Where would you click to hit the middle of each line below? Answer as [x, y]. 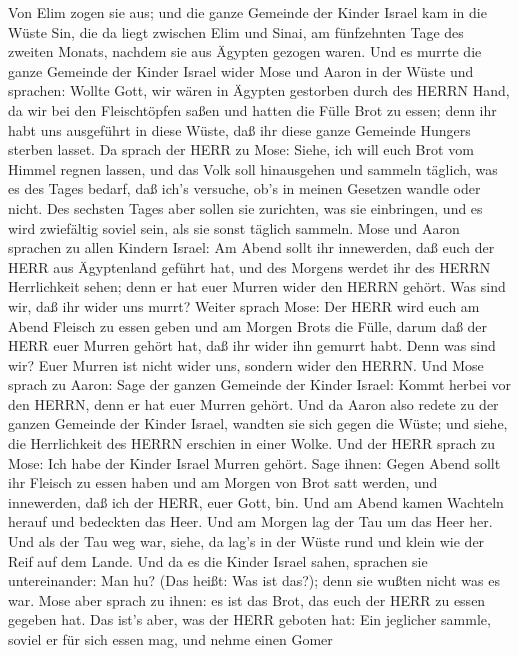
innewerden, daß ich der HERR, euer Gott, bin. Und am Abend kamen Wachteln [256, 501]
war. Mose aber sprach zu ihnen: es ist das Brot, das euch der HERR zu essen [247, 599]
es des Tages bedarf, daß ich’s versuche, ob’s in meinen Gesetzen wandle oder [244, 188]
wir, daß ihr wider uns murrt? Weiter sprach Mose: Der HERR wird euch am [244, 305]
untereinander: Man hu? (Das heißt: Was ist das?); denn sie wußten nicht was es [254, 580]
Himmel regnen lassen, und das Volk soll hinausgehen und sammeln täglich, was [253, 168]
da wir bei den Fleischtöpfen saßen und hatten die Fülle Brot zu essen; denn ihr [252, 109]
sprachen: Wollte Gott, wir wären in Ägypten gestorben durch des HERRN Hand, [259, 90]
